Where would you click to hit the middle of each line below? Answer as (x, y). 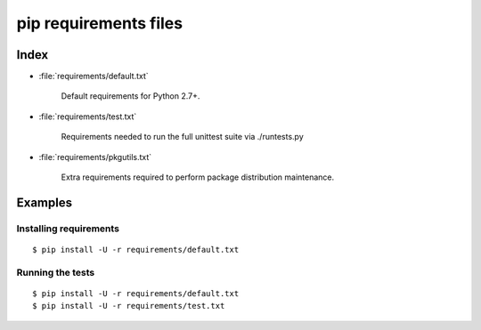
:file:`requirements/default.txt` (94, 76)
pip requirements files (99, 23)
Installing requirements (68, 229)
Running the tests (56, 272)
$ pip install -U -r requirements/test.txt (129, 306)
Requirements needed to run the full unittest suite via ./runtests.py (183, 137)
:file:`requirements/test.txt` (88, 117)
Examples (45, 202)
